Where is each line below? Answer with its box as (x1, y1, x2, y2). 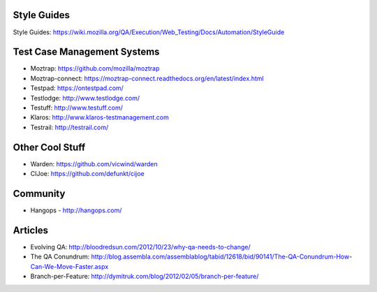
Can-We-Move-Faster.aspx (30, 262, 109, 270)
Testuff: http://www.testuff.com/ (30, 103, 124, 112)
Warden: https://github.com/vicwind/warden (30, 159, 158, 168)
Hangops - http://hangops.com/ (30, 206, 122, 214)
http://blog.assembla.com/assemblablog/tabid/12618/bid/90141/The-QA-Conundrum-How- (91, 252, 353, 261)
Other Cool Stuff (13, 141, 86, 153)
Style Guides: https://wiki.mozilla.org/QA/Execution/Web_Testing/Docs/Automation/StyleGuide (13, 28, 285, 36)
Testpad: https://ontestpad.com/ (30, 84, 124, 92)
